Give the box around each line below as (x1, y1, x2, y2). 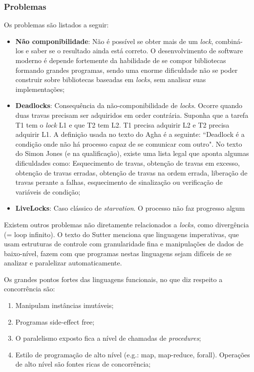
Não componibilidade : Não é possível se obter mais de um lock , (15, 36, 213, 46)
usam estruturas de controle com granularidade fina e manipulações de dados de (4, 239, 244, 249)
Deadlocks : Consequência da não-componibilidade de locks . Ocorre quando (15, 100, 243, 110)
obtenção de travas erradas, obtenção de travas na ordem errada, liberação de (15, 167, 248, 177)
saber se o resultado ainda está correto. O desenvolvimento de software (31, 45, 243, 56)
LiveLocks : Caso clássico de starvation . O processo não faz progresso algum (15, 203, 245, 213)
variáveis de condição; (15, 186, 81, 197)
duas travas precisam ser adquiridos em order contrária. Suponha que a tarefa (15, 109, 249, 120)
